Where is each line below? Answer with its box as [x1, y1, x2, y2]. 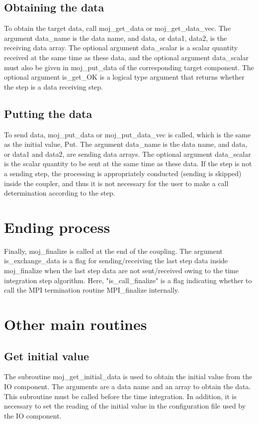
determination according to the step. [4, 188, 115, 198]
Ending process [4, 216, 110, 237]
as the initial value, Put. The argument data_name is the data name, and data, [4, 139, 248, 149]
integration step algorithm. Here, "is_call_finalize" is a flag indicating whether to [4, 275, 252, 285]
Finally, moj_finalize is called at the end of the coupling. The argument [4, 245, 223, 256]
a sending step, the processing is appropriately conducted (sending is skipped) [4, 168, 242, 178]
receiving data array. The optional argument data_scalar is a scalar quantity [4, 42, 238, 53]
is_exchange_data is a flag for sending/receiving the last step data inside [4, 255, 228, 266]
